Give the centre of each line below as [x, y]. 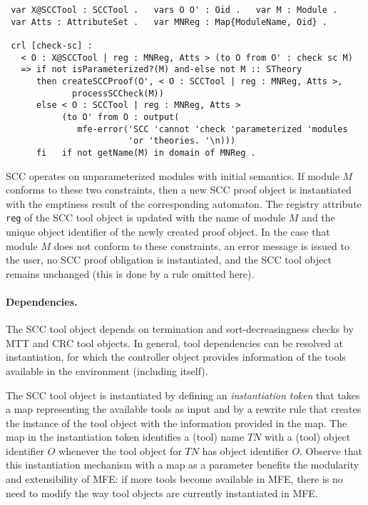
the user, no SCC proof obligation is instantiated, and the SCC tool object [169, 260]
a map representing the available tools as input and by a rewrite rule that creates [184, 409]
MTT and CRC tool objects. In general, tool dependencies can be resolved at [174, 342]
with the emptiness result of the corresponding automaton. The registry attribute [184, 203]
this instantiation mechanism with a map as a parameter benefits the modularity [183, 465]
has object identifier [245, 450]
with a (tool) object [307, 437]
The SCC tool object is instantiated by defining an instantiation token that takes [183, 395]
